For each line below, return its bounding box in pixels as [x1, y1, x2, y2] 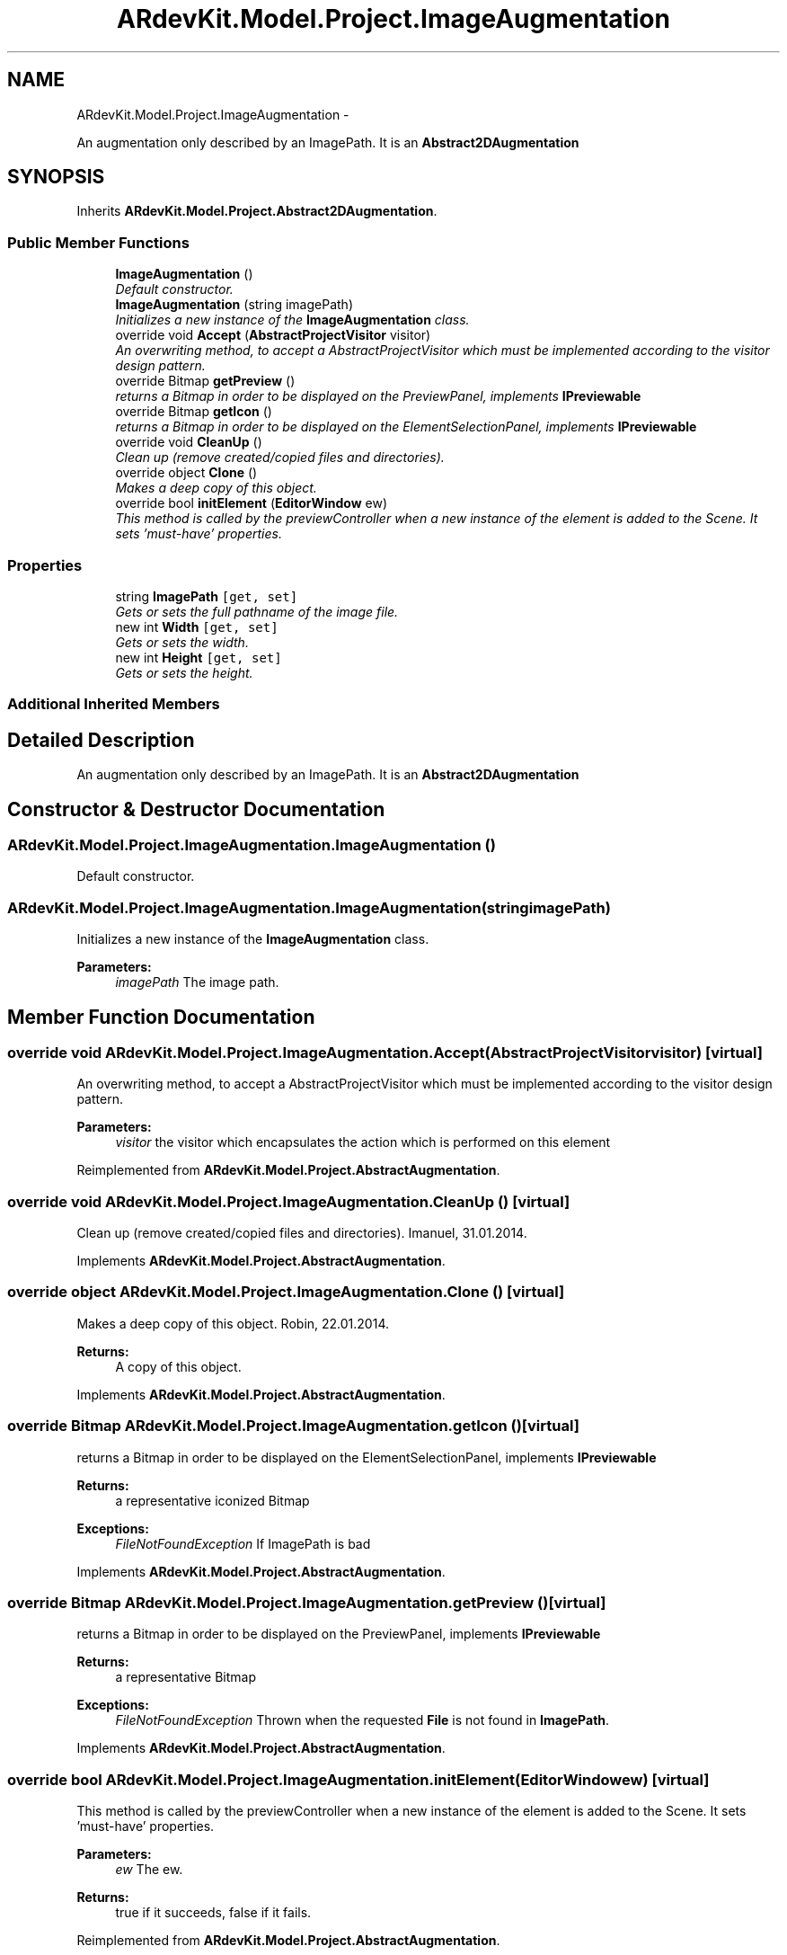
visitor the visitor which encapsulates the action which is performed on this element [115, 1134, 611, 1151]
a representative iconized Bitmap [115, 1492, 310, 1508]
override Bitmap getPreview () [115, 373, 296, 389]
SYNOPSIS [7, 165, 105, 189]
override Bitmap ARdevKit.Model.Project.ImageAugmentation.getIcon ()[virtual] [7, 1417, 579, 1435]
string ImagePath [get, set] [115, 588, 298, 604]
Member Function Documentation [7, 1005, 315, 1028]
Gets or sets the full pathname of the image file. [115, 603, 399, 619]
